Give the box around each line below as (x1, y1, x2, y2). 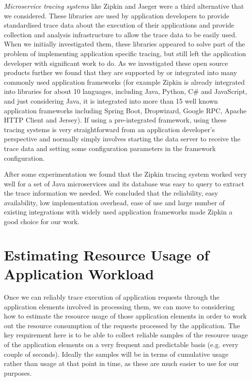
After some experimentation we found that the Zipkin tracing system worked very (4, 169, 247, 179)
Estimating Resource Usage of (4, 244, 209, 264)
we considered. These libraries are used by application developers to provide (4, 10, 229, 20)
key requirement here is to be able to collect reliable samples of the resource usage (4, 330, 248, 340)
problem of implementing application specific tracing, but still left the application (4, 48, 246, 58)
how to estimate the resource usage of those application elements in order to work (4, 311, 247, 321)
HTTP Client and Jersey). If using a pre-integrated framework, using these (4, 115, 227, 125)
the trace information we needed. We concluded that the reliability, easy (4, 188, 218, 198)
